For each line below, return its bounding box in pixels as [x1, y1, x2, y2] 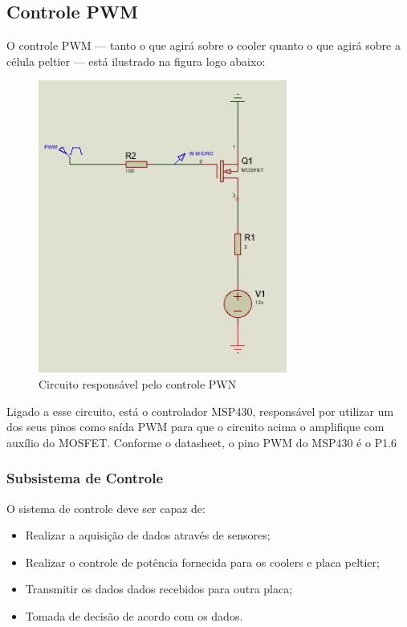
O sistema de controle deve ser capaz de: [6, 499, 206, 516]
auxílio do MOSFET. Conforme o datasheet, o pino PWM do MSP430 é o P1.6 [6, 434, 397, 450]
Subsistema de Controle [6, 468, 164, 488]
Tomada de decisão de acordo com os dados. [25, 607, 243, 624]
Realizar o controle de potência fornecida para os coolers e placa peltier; [25, 553, 380, 570]
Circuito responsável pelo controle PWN [39, 375, 237, 392]
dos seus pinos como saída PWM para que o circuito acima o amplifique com [6, 418, 385, 435]
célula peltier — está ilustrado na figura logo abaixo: [6, 52, 266, 69]
